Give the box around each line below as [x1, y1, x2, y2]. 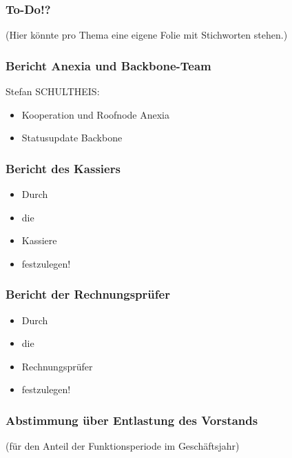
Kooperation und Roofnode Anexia [21, 107, 169, 121]
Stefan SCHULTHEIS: [6, 84, 100, 99]
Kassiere [21, 233, 57, 248]
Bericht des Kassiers [6, 159, 121, 177]
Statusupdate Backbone [21, 130, 123, 145]
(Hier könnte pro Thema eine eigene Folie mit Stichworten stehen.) [6, 28, 288, 42]
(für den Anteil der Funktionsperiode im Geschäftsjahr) [6, 439, 240, 453]
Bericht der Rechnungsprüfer [6, 286, 170, 303]
